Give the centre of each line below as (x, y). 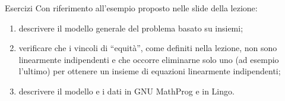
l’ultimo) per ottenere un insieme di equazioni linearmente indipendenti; (150, 71)
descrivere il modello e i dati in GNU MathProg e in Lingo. (126, 91)
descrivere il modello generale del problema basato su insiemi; (131, 28)
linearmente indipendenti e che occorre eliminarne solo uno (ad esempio (149, 59)
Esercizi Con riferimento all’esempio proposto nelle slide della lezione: (131, 8)
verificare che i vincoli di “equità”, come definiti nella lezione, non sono (148, 48)
